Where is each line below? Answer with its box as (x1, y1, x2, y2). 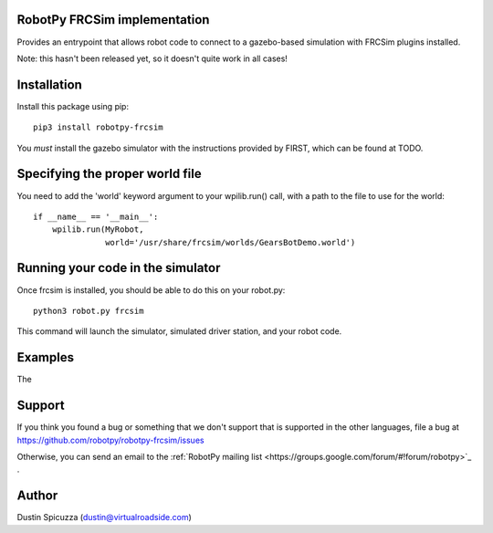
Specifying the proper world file (16, 166, 202, 182)
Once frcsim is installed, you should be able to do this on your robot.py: (16, 284, 286, 296)
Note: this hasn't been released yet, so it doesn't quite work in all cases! (16, 53, 288, 64)
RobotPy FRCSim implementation (16, 12, 210, 27)
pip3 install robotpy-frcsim (33, 122, 163, 132)
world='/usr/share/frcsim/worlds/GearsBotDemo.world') (105, 237, 356, 247)
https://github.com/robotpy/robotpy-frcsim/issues (16, 434, 205, 445)
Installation (16, 77, 82, 92)
